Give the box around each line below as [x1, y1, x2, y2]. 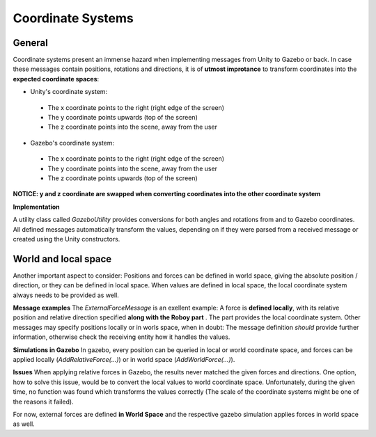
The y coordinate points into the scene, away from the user [47, 164, 218, 173]
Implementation [13, 202, 61, 211]
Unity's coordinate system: [30, 88, 108, 96]
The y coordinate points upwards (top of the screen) [47, 113, 198, 122]
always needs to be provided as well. [13, 291, 120, 299]
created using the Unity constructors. [13, 235, 120, 243]
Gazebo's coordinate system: [30, 138, 115, 147]
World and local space [13, 253, 112, 264]
